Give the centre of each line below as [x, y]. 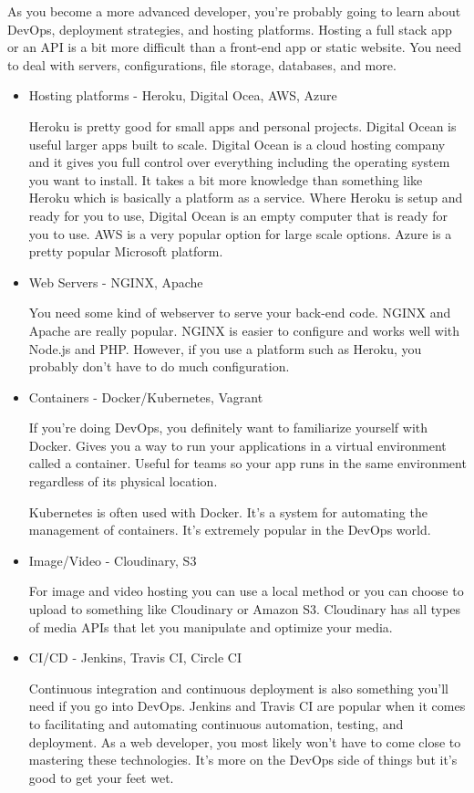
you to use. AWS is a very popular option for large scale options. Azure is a [240, 233]
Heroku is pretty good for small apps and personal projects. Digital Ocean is [242, 125]
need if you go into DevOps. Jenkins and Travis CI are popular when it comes [247, 706]
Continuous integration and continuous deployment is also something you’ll [238, 688]
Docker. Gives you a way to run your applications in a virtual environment [237, 445]
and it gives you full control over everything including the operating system [239, 162]
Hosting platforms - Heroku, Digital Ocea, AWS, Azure [183, 95]
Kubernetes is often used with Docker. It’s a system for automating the [228, 511]
